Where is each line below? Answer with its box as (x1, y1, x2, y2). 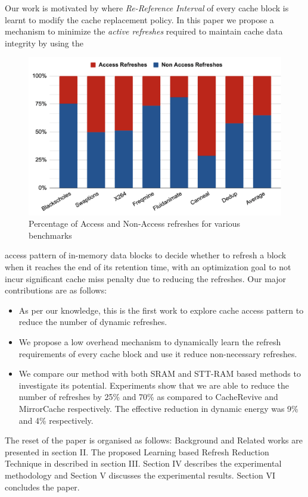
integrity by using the (5, 36, 83, 49)
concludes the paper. (5, 480, 80, 493)
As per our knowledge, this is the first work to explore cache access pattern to (18, 304, 304, 316)
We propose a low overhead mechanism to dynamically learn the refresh (18, 335, 281, 348)
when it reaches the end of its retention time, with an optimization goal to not (5, 261, 291, 273)
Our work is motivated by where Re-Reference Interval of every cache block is (5, 2, 289, 14)
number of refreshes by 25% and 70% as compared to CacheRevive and (18, 390, 278, 403)
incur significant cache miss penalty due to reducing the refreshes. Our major (5, 272, 286, 285)
